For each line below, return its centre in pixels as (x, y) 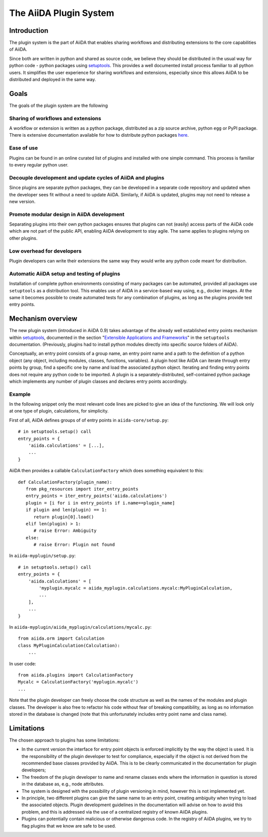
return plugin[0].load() (64, 517)
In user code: (23, 664)
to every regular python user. (39, 165)
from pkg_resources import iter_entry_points (82, 489)
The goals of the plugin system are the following (59, 105)
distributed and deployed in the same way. (53, 80)
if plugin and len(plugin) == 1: (66, 510)
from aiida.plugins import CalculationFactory (76, 675)
